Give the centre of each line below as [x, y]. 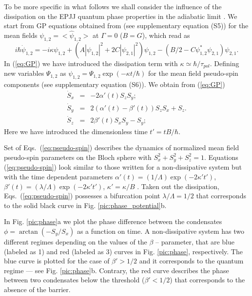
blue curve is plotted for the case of [57, 261]
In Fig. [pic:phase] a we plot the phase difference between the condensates [113, 221]
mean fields [21, 35]
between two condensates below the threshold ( [74, 280]
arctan [28, 232]
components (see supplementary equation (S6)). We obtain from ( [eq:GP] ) [115, 84]
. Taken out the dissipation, [178, 186]
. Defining [224, 63]
